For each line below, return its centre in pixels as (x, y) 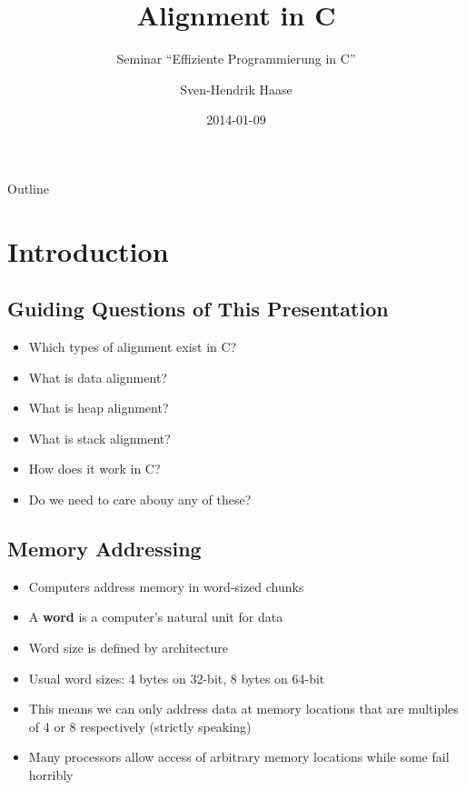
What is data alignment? (98, 377)
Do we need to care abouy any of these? (140, 500)
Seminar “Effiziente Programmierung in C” (236, 59)
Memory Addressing (104, 549)
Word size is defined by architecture (129, 648)
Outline (28, 188)
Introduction (88, 250)
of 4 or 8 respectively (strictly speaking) (140, 726)
